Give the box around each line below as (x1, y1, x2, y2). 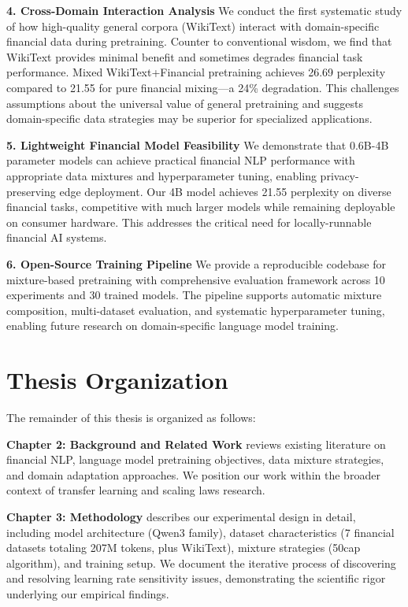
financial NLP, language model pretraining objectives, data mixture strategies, (6, 451, 384, 468)
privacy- (320, 167, 359, 183)
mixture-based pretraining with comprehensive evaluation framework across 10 (6, 271, 385, 287)
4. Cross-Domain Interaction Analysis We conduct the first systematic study (6, 2, 402, 18)
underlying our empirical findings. (6, 585, 169, 601)
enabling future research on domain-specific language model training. (6, 317, 339, 334)
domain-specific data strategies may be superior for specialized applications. (6, 110, 373, 127)
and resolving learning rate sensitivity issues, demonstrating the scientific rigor (6, 570, 386, 587)
